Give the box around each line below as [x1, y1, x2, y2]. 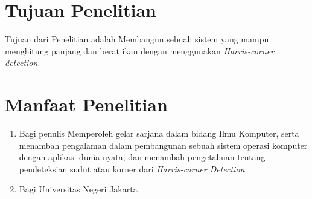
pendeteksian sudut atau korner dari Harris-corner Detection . [19, 162, 247, 175]
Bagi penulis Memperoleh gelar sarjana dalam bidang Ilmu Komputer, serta [19, 127, 299, 140]
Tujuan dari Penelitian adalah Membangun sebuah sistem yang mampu [5, 33, 269, 45]
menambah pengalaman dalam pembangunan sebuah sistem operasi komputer [19, 139, 308, 151]
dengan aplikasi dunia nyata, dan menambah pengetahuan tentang [19, 151, 266, 163]
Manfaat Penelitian [5, 92, 168, 117]
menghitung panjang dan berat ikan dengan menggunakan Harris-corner [5, 44, 274, 57]
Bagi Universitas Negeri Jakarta [19, 183, 138, 195]
